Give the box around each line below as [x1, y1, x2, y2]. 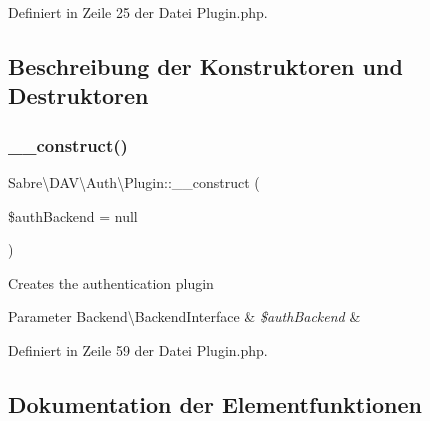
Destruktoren [8, 80, 149, 111]
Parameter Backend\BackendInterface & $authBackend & [8, 306, 361, 327]
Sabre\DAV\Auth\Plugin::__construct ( [8, 171, 260, 192]
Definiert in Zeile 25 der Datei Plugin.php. [8, 2, 268, 22]
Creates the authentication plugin [8, 272, 214, 293]
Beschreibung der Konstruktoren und [8, 50, 403, 81]
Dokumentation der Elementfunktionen [8, 388, 422, 419]
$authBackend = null [8, 205, 138, 226]
